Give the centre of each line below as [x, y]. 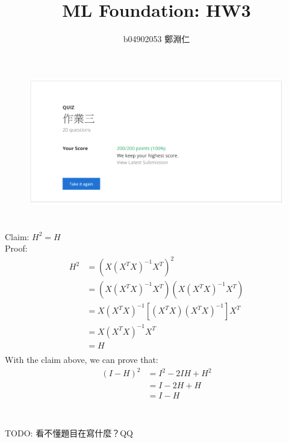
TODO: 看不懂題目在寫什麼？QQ [69, 433]
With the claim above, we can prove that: [82, 359]
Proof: [16, 248]
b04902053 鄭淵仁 [157, 39]
